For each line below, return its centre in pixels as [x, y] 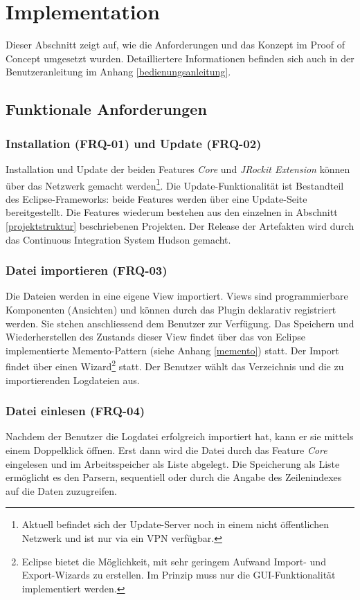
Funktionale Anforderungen [106, 109]
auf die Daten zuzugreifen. [61, 490]
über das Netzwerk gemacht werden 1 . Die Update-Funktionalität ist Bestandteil [175, 184]
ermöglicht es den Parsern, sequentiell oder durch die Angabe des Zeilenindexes [174, 477]
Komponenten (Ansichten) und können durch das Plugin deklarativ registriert [171, 309]
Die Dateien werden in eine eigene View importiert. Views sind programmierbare [177, 296]
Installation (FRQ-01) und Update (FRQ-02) [134, 143]
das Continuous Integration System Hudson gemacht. [118, 239]
